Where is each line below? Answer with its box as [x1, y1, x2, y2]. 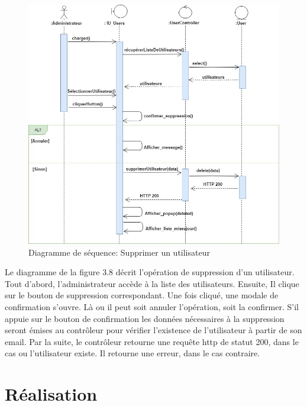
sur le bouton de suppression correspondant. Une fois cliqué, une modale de [5, 289, 279, 301]
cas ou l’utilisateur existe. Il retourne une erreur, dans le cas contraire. [5, 347, 260, 359]
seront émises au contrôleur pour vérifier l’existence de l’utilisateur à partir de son [5, 324, 302, 336]
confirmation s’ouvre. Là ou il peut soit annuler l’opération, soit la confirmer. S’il [5, 300, 299, 312]
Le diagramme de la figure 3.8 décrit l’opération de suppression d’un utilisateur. [5, 266, 295, 278]
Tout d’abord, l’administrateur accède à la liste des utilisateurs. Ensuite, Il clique [5, 277, 299, 289]
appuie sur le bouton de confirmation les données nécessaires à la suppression [5, 312, 285, 324]
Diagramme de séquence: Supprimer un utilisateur [28, 246, 210, 258]
